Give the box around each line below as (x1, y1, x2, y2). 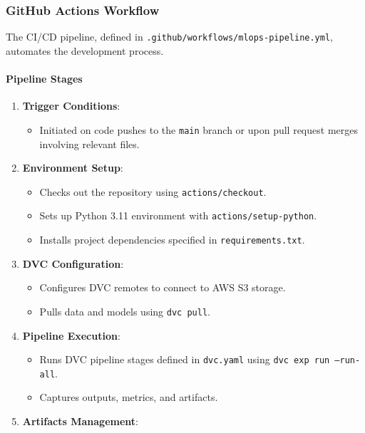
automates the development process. (6, 43, 164, 58)
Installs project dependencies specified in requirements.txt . (39, 232, 305, 247)
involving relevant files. (39, 136, 140, 151)
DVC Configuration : (22, 256, 124, 271)
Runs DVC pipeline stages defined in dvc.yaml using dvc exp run (39, 352, 330, 367)
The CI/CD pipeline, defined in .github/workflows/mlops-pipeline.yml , (6, 29, 333, 44)
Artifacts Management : (22, 414, 138, 429)
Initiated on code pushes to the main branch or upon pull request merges (39, 122, 358, 137)
